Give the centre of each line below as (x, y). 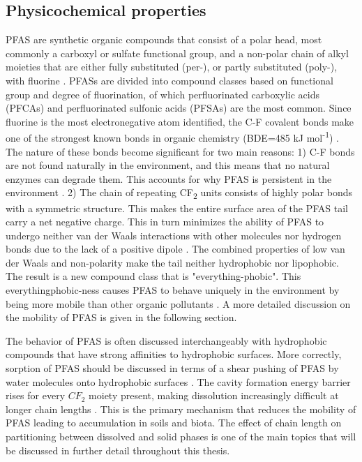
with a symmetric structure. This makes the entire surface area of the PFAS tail (177, 208)
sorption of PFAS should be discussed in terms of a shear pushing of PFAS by (172, 368)
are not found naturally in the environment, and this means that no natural (168, 165)
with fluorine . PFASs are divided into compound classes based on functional (169, 80)
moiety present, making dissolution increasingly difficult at (214, 395)
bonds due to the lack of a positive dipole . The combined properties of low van (175, 249)
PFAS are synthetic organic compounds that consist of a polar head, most (164, 39)
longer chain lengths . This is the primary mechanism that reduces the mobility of (181, 409)
